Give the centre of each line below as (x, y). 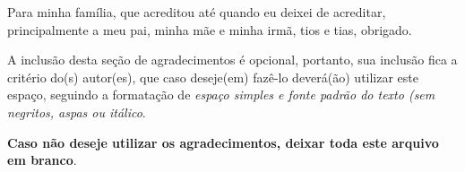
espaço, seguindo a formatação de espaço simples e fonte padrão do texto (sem (221, 95)
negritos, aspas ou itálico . (77, 112)
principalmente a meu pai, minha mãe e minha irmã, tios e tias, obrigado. (210, 29)
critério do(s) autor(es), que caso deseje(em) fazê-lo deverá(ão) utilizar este (213, 77)
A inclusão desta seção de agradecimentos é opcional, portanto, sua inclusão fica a (232, 60)
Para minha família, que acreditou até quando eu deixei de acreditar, (197, 12)
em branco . (42, 160)
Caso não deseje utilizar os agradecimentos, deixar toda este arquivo (223, 142)
